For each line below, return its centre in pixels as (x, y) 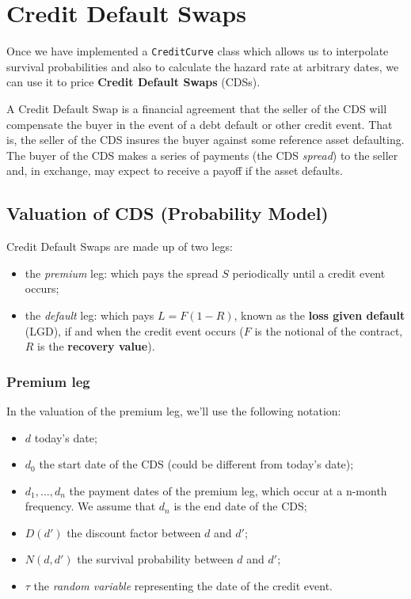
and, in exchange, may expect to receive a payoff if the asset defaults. (175, 171)
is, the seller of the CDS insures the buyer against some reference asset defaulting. (205, 140)
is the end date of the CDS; (240, 506)
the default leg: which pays (89, 315)
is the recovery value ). (96, 346)
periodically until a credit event (309, 273)
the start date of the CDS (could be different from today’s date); (196, 464)
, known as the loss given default (320, 315)
